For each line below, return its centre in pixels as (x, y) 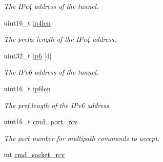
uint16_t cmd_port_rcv (41, 121)
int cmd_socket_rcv (34, 154)
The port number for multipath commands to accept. (82, 138)
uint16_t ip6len (27, 88)
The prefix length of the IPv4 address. (60, 39)
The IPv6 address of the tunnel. (51, 72)
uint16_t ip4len (27, 22)
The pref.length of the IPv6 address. (58, 105)
